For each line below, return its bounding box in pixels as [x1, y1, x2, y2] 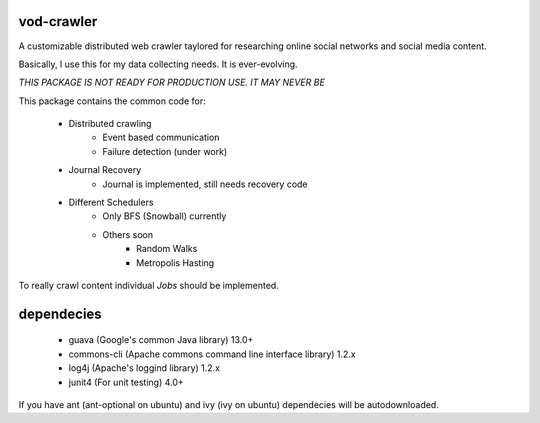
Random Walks [136, 243, 198, 255]
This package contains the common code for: [18, 95, 207, 107]
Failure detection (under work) [102, 145, 228, 157]
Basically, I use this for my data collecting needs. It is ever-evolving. [18, 58, 299, 70]
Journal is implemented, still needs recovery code [102, 178, 309, 190]
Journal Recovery [68, 164, 142, 176]
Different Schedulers [68, 196, 154, 209]
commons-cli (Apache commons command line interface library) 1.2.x [68, 348, 356, 360]
